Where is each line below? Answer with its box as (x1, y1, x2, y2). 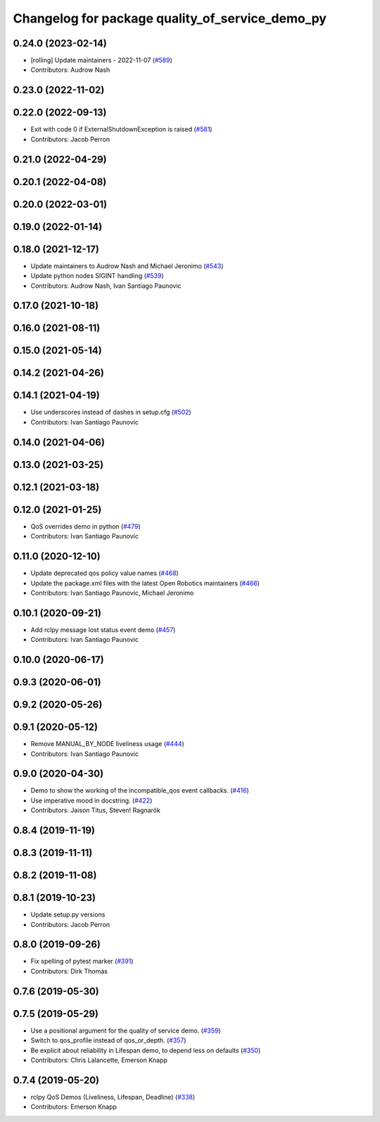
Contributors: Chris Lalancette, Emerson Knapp (30, 1056, 168, 1064)
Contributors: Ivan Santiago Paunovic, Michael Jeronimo (30, 588, 194, 597)
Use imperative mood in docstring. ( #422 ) (30, 796, 153, 805)
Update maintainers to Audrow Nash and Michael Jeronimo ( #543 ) (30, 261, 224, 270)
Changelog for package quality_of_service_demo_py (13, 11, 327, 26)
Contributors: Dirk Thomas (30, 966, 108, 975)
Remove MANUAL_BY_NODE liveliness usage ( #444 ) (30, 740, 184, 748)
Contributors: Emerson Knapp (30, 1102, 118, 1111)
